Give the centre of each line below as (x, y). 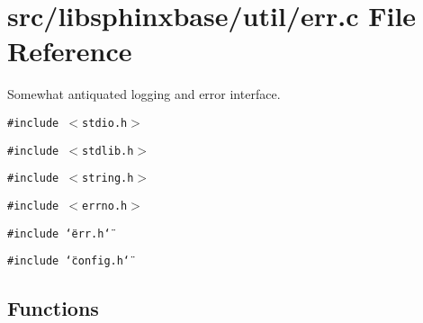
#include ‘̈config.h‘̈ (69, 261)
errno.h (105, 206)
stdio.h (105, 123)
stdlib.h (108, 151)
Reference (70, 51)
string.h (108, 179)
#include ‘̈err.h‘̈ (59, 233)
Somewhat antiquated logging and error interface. (144, 94)
